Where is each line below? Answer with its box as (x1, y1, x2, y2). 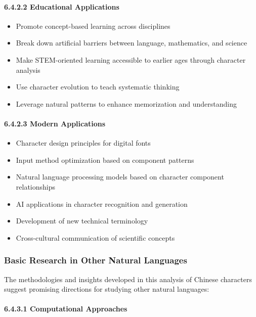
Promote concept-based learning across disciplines (16, 20, 170, 31)
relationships (16, 181, 56, 192)
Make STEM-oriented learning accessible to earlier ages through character (16, 54, 246, 65)
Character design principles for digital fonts (16, 138, 151, 148)
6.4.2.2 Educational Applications (4, 1, 119, 12)
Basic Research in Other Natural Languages (4, 254, 187, 266)
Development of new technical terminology (16, 215, 148, 226)
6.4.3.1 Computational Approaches (4, 303, 127, 314)
